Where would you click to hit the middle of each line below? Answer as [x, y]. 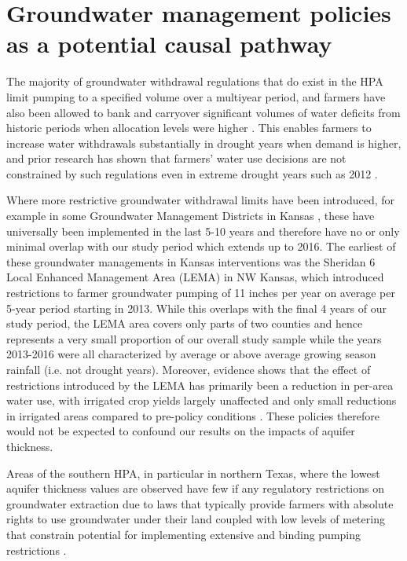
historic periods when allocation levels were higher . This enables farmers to [189, 128]
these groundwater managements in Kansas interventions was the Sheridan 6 [191, 261]
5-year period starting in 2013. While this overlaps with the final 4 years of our [196, 308]
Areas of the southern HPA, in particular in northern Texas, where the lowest [193, 473]
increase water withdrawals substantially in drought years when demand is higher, [204, 143]
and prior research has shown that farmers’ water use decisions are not [176, 158]
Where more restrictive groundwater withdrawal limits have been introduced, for [201, 200]
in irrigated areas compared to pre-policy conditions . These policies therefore [193, 415]
